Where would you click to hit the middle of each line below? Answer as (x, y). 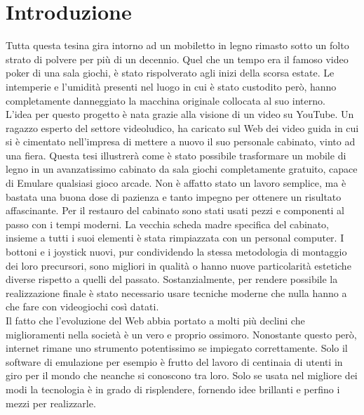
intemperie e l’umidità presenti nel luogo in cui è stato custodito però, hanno (171, 86)
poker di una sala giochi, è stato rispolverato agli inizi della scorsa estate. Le (170, 73)
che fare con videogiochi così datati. (82, 307)
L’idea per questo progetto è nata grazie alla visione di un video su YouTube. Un (180, 114)
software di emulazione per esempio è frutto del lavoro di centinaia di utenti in (174, 361)
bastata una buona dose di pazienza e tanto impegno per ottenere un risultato (174, 196)
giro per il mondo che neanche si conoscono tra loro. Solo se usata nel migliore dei (182, 375)
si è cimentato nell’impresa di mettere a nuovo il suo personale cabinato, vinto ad (181, 141)
